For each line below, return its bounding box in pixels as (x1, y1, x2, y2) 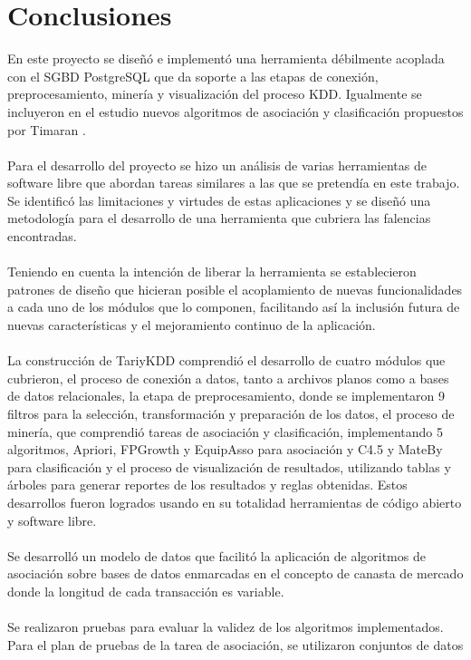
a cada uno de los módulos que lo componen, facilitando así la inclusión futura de (7, 297, 460, 316)
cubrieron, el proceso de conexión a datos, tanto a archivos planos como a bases (7, 368, 449, 387)
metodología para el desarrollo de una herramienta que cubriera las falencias (7, 209, 431, 228)
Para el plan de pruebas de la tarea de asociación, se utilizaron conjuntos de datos (7, 635, 464, 654)
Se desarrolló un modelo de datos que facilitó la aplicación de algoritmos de (7, 546, 426, 565)
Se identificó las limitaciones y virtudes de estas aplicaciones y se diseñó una (7, 190, 431, 209)
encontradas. (7, 227, 77, 246)
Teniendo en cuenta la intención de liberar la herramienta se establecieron (7, 262, 417, 281)
